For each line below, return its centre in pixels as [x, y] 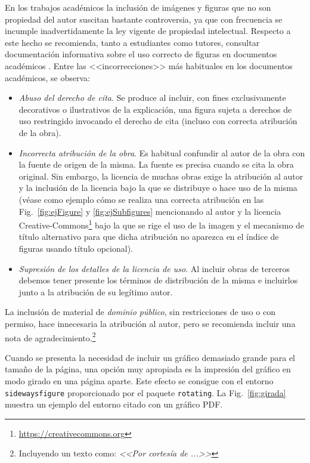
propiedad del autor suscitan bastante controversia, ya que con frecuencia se [144, 19]
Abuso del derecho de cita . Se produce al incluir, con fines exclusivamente [152, 98]
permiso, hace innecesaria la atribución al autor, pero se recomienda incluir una [150, 323]
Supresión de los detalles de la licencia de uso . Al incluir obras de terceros [154, 268]
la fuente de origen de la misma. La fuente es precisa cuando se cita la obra [156, 164]
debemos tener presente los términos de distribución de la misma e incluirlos [158, 280]
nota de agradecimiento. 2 [50, 337]
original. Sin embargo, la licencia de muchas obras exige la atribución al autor [161, 176]
